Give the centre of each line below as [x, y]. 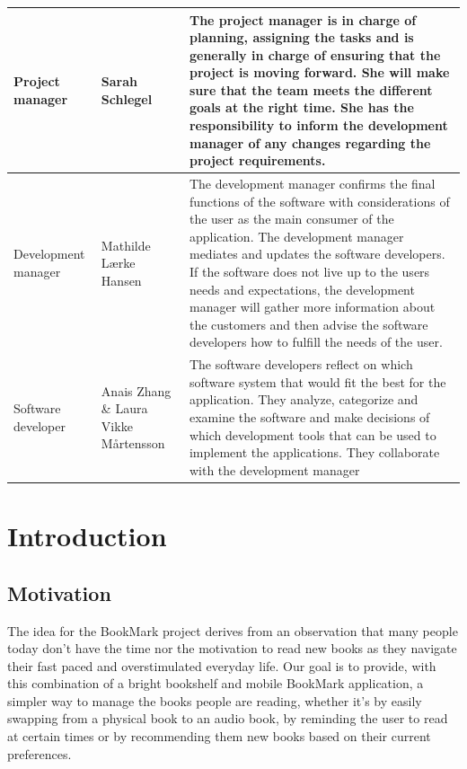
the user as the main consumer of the [291, 219]
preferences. [40, 753]
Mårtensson [133, 443]
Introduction [87, 536]
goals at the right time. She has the [301, 107]
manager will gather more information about [312, 307]
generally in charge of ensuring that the [315, 54]
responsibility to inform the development [318, 125]
